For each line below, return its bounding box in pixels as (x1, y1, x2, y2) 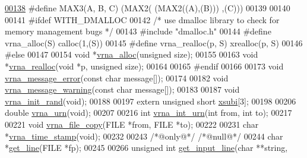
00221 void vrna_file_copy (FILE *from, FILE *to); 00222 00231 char (5, 118, 259, 130)
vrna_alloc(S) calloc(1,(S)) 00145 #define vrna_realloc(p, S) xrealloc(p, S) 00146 (5, 36, 303, 49)
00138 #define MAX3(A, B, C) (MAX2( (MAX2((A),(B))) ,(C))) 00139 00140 (5, 2, 290, 14)
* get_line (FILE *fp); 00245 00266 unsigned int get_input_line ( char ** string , (5, 141, 288, 154)
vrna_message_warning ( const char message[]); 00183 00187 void (5, 83, 240, 96)
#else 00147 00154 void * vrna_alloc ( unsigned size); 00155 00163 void (5, 48, 258, 61)
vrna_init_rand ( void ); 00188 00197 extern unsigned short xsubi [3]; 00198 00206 (5, 94, 296, 107)
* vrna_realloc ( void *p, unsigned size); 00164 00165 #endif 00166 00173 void (5, 59, 284, 72)
